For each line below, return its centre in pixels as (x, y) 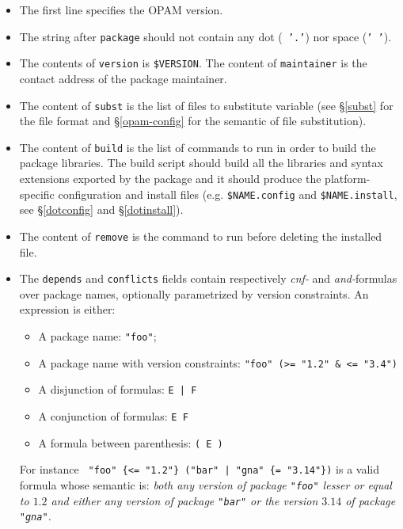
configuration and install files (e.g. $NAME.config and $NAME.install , (228, 194)
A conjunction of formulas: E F (113, 415)
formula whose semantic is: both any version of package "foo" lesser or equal (205, 484)
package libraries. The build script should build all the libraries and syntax (201, 163)
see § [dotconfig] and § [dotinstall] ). (101, 209)
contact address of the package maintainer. (123, 78)
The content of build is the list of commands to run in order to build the (198, 147)
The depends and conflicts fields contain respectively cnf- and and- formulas (208, 278)
